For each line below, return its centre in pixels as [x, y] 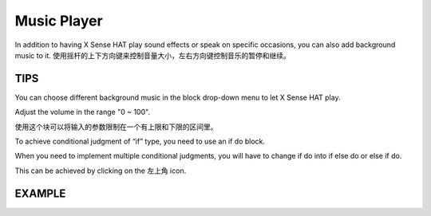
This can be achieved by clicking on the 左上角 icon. [101, 171]
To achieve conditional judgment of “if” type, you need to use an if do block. [140, 141]
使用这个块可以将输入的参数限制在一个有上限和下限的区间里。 [116, 127]
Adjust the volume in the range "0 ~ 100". [83, 112]
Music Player [59, 21]
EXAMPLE [40, 193]
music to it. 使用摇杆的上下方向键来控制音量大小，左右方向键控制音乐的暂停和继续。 [152, 55]
